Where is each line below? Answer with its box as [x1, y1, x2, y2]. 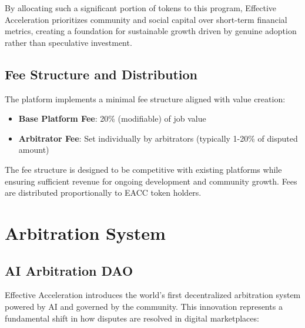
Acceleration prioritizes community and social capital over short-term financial [5, 13, 287, 25]
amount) [18, 143, 49, 156]
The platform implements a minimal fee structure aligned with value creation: [5, 92, 286, 105]
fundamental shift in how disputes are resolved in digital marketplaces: [5, 312, 259, 324]
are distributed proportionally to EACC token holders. [5, 186, 202, 199]
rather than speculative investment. [5, 36, 132, 48]
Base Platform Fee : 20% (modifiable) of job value [18, 112, 206, 125]
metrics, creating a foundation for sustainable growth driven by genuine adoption [5, 25, 297, 37]
